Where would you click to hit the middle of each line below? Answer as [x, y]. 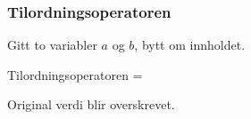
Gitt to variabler [52, 45]
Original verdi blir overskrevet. [91, 104]
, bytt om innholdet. [190, 45]
